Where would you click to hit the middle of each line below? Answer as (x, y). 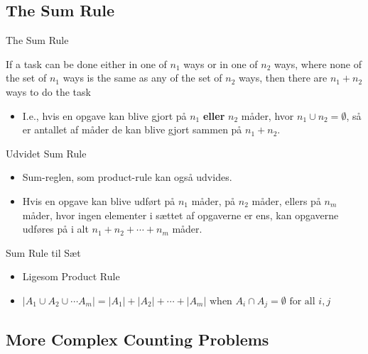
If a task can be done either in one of (86, 63)
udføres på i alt (55, 229)
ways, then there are (283, 78)
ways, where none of (318, 63)
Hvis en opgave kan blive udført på (99, 200)
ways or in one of (221, 63)
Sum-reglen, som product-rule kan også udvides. (127, 177)
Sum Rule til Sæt (43, 252)
